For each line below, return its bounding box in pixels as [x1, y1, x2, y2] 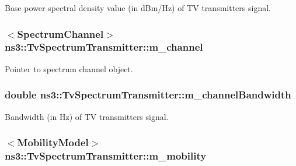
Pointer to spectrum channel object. [5, 62, 133, 75]
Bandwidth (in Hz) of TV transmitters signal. [5, 110, 169, 122]
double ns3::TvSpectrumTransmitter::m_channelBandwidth [5, 87, 291, 102]
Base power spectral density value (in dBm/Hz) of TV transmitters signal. [5, 2, 271, 13]
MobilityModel [17, 135, 89, 150]
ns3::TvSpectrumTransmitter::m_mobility [5, 148, 207, 163]
